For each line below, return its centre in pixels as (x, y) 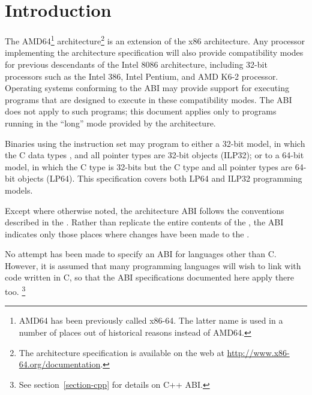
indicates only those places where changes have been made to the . (127, 233)
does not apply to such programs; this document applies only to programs (141, 111)
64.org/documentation (60, 364)
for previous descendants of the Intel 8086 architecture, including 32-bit (136, 64)
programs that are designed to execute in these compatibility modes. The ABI (148, 99)
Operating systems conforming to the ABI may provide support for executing (147, 88)
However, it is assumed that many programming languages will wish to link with (153, 265)
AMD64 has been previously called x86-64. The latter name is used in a (151, 320)
